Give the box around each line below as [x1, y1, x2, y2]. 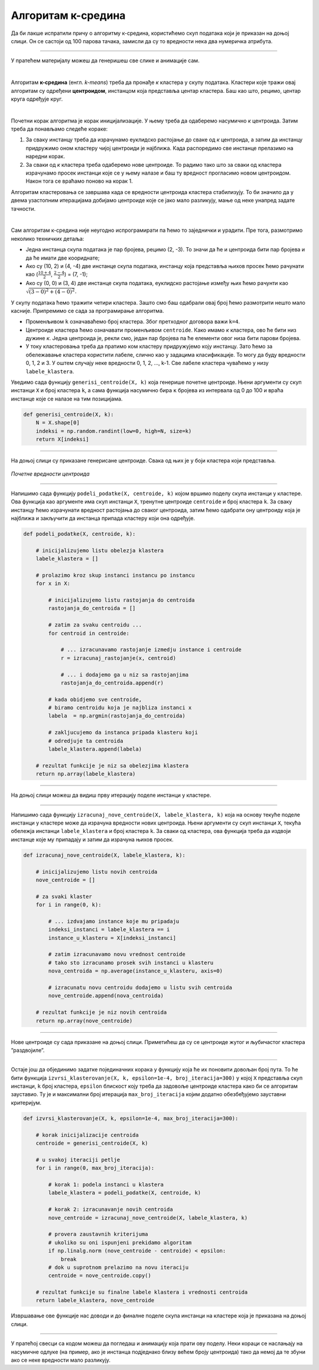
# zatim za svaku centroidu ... [48, 622, 142, 628]
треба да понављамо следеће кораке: [11, 125, 108, 133]
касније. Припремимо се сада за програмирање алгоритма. [11, 307, 164, 314]
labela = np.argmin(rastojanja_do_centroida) [48, 713, 185, 719]
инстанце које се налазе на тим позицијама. [11, 395, 123, 402]
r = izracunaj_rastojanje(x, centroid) [60, 654, 177, 661]
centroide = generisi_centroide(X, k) [35, 1140, 148, 1147]
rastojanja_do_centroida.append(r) [60, 679, 164, 686]
